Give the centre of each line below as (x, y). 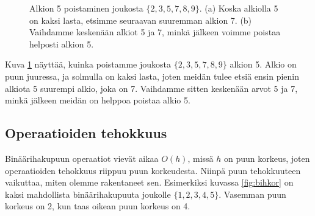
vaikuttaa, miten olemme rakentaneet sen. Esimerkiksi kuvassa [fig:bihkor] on (149, 182)
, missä (201, 158)
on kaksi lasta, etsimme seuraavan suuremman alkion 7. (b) (141, 20)
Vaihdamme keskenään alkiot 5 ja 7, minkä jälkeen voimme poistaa (155, 32)
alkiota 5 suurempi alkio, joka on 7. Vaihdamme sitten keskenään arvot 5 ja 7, (151, 88)
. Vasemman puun (252, 194)
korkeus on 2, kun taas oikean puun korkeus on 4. (98, 206)
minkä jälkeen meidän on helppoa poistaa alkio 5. (98, 100)
